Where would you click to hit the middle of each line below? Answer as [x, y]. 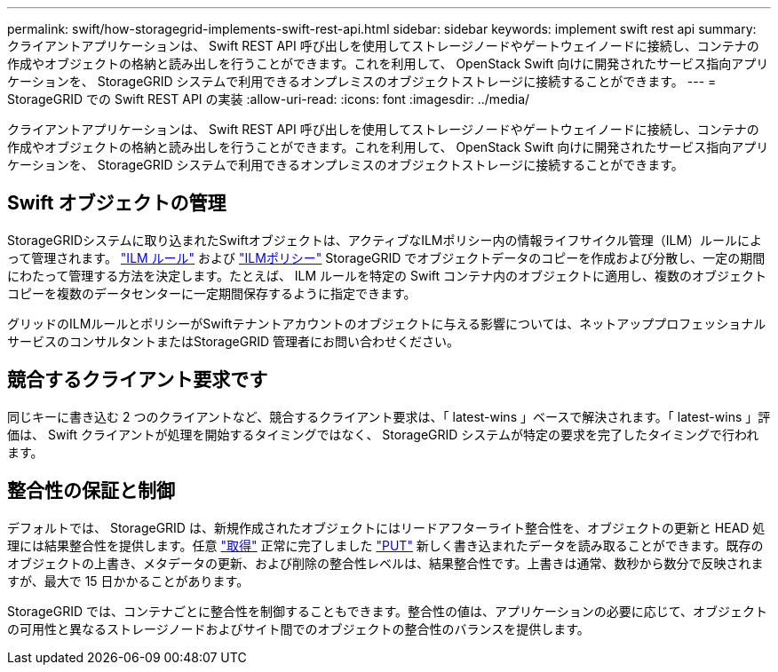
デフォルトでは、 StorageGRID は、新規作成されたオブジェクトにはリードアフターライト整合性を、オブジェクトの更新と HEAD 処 [386, 527]
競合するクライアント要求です [138, 380]
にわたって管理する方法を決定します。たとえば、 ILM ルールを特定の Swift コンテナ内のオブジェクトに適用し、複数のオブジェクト [387, 275]
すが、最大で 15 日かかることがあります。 [128, 581]
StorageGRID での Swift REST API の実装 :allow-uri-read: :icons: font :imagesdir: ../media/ [269, 99]
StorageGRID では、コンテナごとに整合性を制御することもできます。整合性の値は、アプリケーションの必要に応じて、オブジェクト [388, 611]
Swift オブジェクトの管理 [117, 203]
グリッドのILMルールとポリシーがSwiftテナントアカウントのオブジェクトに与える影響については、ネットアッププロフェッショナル [387, 323]
